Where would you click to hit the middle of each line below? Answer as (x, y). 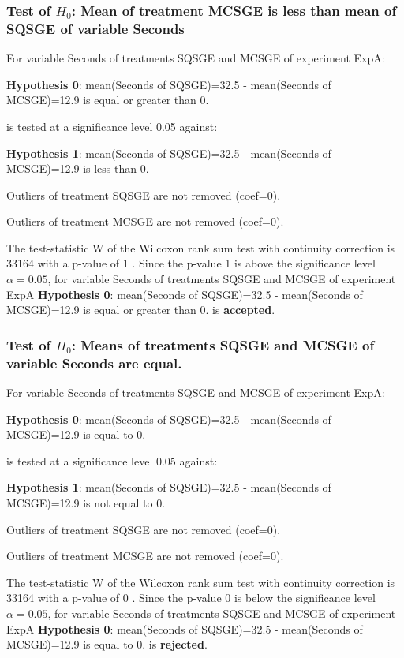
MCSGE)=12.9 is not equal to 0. (86, 502)
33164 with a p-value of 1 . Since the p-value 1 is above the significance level (191, 263)
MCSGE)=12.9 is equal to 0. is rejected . (107, 644)
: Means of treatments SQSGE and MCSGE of (223, 344)
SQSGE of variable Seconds (95, 28)
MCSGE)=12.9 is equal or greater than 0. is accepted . (141, 310)
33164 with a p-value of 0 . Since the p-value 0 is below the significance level (191, 598)
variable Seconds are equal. (94, 363)
